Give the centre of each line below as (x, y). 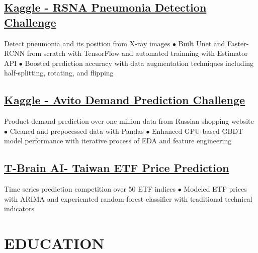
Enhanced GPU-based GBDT (198, 131)
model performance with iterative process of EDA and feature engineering (118, 141)
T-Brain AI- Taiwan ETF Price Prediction (117, 168)
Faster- (238, 43)
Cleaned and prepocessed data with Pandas (77, 131)
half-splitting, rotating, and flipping (59, 73)
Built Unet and (202, 43)
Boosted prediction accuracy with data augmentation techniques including (139, 63)
